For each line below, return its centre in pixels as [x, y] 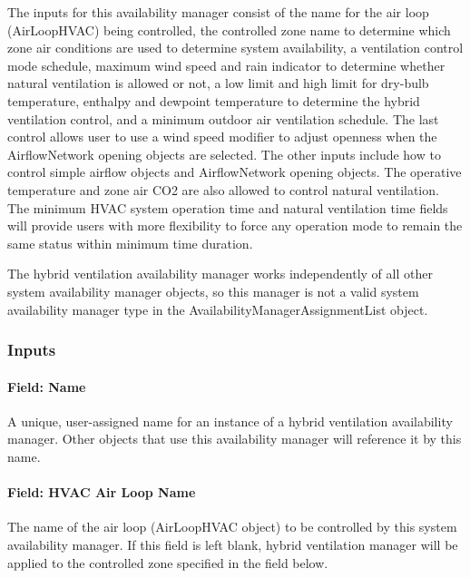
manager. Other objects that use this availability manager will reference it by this [235, 439]
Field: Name [47, 386]
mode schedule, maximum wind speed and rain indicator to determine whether [226, 65]
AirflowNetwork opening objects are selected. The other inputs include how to [224, 154]
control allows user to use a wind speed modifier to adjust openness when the [222, 137]
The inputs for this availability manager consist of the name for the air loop [218, 12]
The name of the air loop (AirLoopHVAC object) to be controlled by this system [232, 527]
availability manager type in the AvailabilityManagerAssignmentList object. [218, 309]
